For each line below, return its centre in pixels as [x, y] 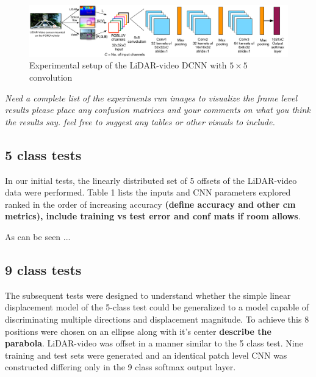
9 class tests [43, 269]
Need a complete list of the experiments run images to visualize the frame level [151, 97]
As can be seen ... [38, 237]
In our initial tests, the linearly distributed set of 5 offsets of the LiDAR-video [151, 180]
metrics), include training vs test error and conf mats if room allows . [153, 216]
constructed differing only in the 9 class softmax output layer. [120, 367]
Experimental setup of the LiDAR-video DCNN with [128, 65]
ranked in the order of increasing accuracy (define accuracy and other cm [150, 204]
